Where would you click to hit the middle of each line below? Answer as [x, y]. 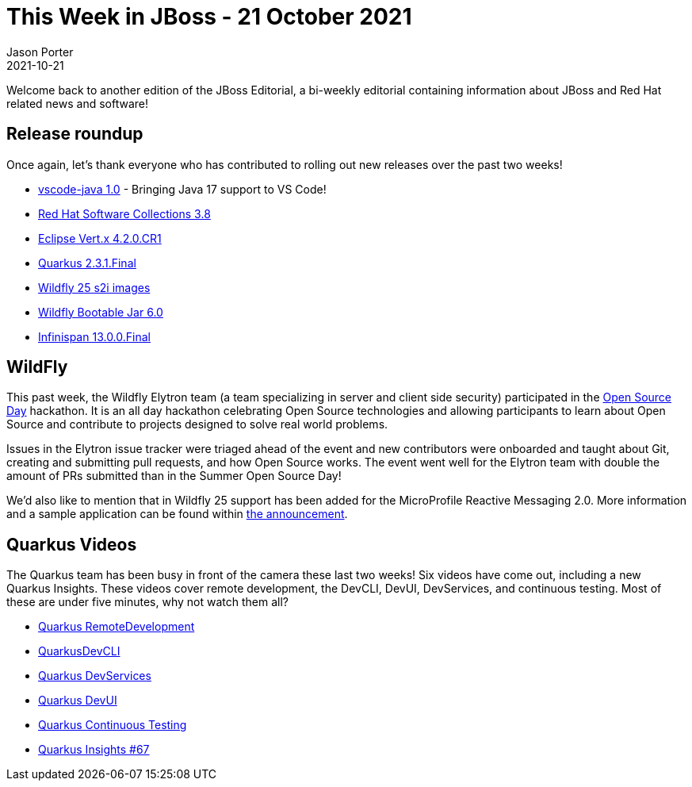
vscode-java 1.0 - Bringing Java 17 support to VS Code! [182, 189]
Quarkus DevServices [95, 676]
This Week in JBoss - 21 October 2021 [209, 17]
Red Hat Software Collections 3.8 [124, 213]
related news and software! [77, 103]
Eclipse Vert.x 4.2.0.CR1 [100, 238]
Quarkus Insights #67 [94, 750]
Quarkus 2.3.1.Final [87, 263]
